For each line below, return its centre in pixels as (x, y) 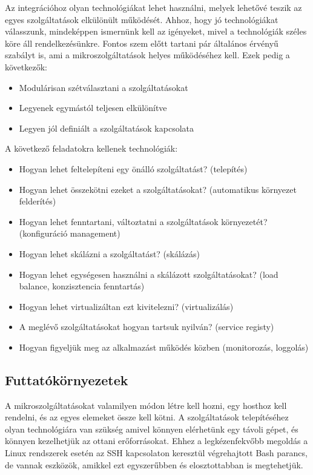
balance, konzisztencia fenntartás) (82, 286)
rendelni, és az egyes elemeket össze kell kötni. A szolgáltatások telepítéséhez (147, 417)
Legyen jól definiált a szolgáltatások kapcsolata (106, 128)
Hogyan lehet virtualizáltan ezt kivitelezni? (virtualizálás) (126, 306)
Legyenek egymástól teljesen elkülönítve (93, 108)
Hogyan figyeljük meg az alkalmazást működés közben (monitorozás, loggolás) (164, 347)
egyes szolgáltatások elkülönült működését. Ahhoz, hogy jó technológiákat (142, 19)
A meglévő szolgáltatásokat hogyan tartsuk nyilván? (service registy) (147, 327)
